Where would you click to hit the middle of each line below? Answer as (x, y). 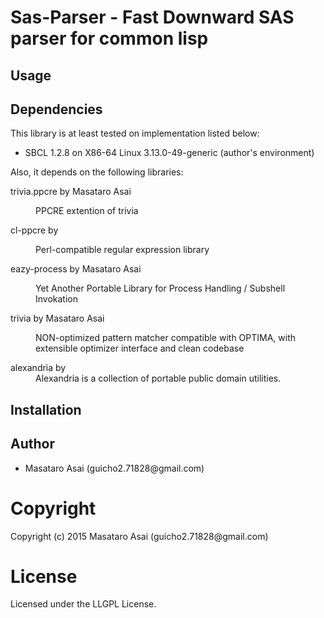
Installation (46, 409)
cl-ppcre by (34, 230)
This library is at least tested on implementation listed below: (135, 133)
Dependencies (56, 109)
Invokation (56, 299)
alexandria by (38, 368)
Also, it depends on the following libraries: (97, 172)
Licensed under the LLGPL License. (83, 604)
